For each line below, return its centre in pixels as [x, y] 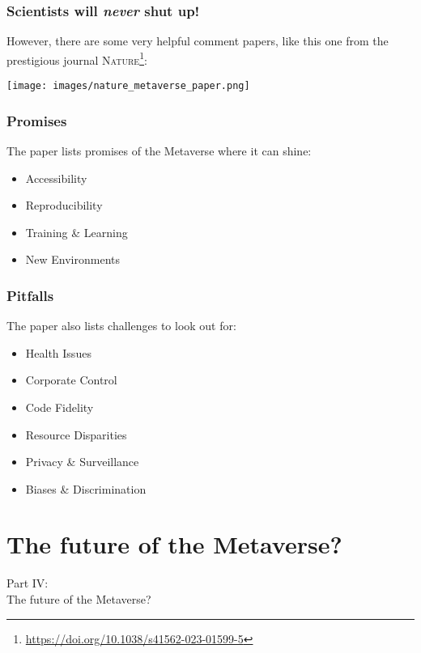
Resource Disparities [76, 434]
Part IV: [28, 583]
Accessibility [56, 178]
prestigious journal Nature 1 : [77, 58]
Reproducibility [64, 205]
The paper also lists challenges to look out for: [121, 326]
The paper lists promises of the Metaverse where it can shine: [159, 150]
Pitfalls [30, 295]
